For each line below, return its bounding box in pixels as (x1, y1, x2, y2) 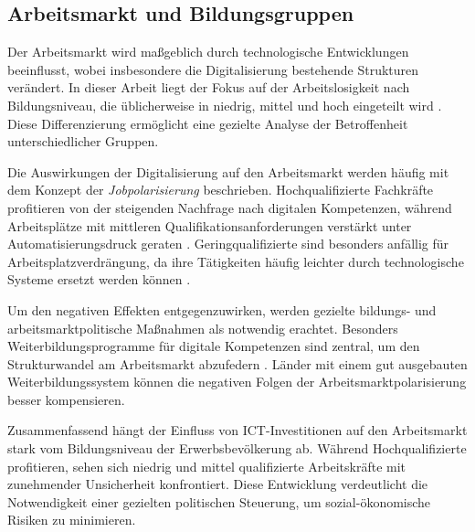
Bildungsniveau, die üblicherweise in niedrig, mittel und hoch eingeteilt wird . (7, 95, 442, 114)
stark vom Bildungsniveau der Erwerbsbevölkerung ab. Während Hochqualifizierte (7, 439, 467, 458)
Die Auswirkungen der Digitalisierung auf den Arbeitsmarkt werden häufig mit (7, 162, 449, 181)
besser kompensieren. (7, 389, 125, 409)
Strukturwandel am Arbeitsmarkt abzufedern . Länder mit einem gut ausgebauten (7, 354, 468, 373)
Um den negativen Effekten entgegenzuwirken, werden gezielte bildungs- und (7, 300, 437, 319)
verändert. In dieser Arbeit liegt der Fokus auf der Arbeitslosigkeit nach (7, 78, 410, 97)
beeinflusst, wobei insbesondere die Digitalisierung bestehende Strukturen (7, 59, 419, 79)
